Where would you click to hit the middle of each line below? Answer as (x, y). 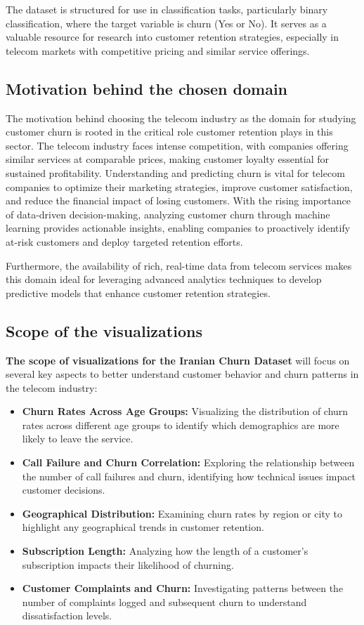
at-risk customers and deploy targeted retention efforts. (124, 241)
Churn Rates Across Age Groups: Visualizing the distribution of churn (185, 411)
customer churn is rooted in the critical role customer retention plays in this (169, 132)
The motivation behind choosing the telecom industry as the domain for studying (181, 118)
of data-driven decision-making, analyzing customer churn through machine (168, 214)
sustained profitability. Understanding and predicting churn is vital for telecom (175, 172)
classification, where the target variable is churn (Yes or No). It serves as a (166, 23)
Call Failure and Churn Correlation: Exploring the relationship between (188, 462)
